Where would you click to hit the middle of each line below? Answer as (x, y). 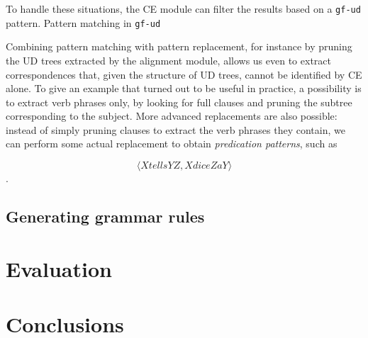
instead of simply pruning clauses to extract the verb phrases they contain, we (175, 129)
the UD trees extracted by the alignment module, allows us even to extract (168, 60)
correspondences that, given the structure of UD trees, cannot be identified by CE (184, 74)
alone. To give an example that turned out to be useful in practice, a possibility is (184, 88)
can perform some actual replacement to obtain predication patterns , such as (172, 143)
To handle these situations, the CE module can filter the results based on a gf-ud (183, 9)
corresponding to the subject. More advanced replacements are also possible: (172, 116)
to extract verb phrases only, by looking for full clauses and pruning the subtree (179, 102)
